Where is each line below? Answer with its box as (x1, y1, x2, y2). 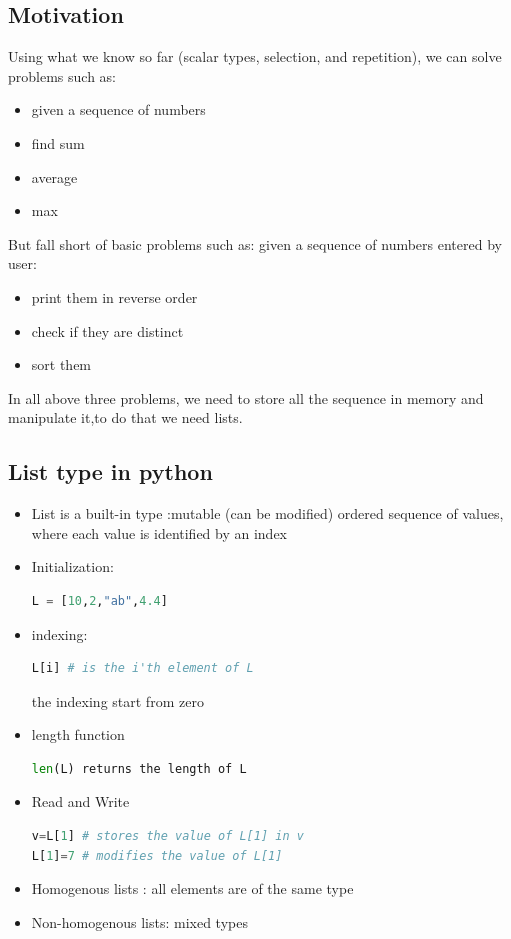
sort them (31, 354, 92, 375)
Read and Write (31, 791, 130, 812)
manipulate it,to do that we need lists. (8, 407, 243, 428)
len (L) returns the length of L (31, 761, 247, 776)
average (31, 166, 78, 187)
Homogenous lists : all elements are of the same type (31, 878, 354, 899)
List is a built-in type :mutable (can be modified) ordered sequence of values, (31, 503, 504, 524)
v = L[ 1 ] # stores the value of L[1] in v (31, 829, 304, 844)
